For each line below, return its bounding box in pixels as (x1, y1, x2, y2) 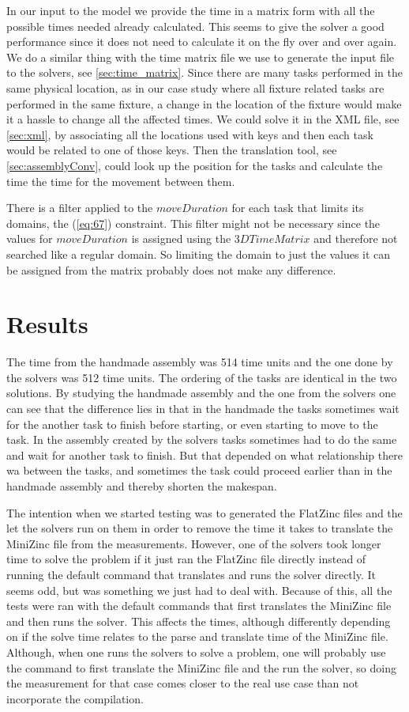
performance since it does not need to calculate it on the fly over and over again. (6, 33, 397, 50)
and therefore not (313, 230, 398, 247)
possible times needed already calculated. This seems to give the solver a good (6, 17, 385, 34)
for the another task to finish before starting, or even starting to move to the (6, 415, 378, 432)
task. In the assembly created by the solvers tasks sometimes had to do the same (6, 431, 397, 448)
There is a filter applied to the (6, 199, 153, 216)
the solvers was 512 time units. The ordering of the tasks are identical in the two (6, 369, 397, 385)
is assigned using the (131, 230, 231, 247)
